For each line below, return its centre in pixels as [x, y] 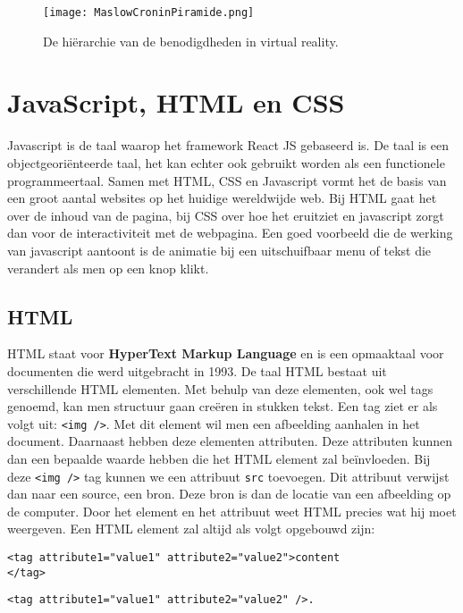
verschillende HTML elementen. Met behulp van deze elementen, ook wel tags [220, 388]
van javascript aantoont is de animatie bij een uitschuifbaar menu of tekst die [219, 250]
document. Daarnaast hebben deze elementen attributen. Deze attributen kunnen [230, 441]
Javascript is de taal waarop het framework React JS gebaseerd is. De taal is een [228, 145]
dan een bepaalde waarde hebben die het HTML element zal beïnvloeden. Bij [219, 458]
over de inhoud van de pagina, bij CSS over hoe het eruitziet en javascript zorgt [226, 215]
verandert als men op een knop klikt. [108, 268]
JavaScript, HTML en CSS [176, 102]
